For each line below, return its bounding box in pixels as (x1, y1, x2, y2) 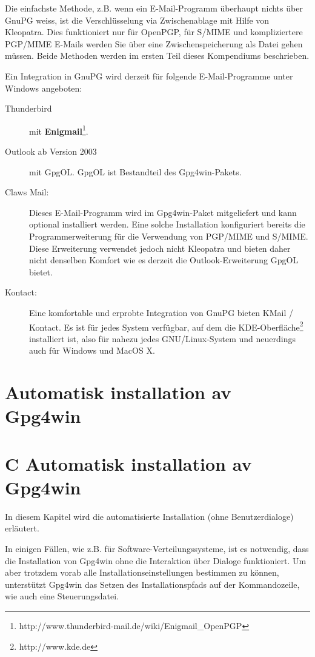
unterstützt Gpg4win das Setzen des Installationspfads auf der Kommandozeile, (5, 578, 300, 590)
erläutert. (5, 522, 39, 534)
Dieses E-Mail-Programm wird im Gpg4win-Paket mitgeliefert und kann (29, 206, 297, 218)
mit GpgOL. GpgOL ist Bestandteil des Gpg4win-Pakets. (29, 165, 242, 178)
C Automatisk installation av (5, 451, 252, 476)
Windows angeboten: (5, 81, 82, 94)
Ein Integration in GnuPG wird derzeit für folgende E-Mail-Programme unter (5, 69, 293, 82)
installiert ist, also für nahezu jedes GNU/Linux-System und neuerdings (29, 332, 296, 345)
